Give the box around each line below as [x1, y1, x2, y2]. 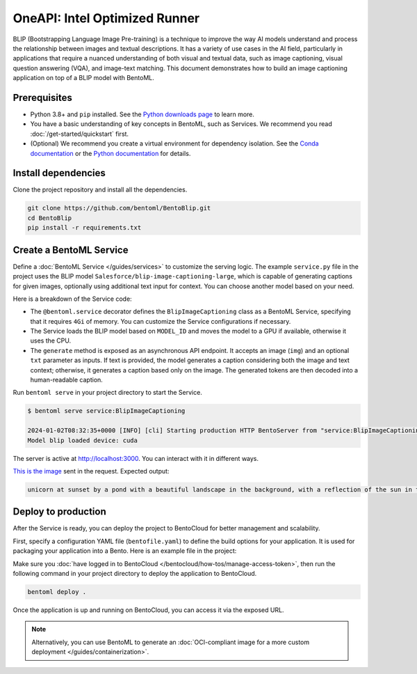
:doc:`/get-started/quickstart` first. [30, 130, 129, 138]
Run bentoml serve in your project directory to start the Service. [13, 389, 203, 397]
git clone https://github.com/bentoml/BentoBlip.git [27, 204, 211, 212]
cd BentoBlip [27, 214, 72, 222]
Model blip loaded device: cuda [27, 436, 138, 444]
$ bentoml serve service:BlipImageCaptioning [27, 407, 186, 415]
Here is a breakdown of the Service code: [13, 295, 132, 303]
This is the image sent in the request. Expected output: [13, 467, 170, 475]
